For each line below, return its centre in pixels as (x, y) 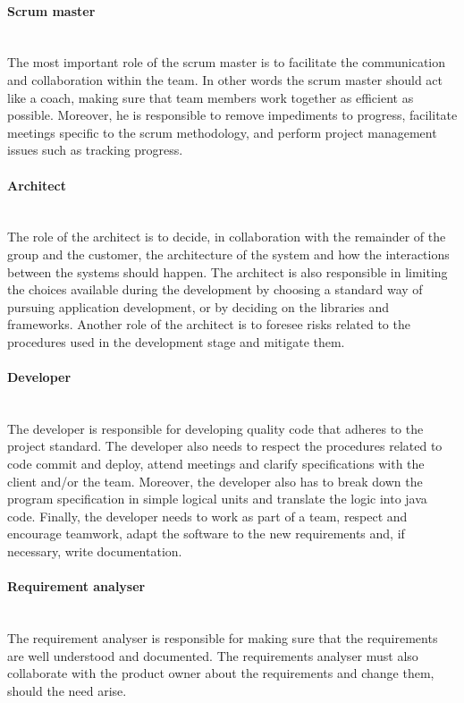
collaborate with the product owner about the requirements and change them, (221, 673)
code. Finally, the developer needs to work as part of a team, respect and (207, 516)
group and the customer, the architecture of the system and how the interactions (228, 254)
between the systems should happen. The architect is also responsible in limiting (228, 271)
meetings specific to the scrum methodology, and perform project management (222, 132)
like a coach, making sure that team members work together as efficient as (211, 97)
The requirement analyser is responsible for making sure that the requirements (223, 638)
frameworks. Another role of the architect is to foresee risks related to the (209, 324)
